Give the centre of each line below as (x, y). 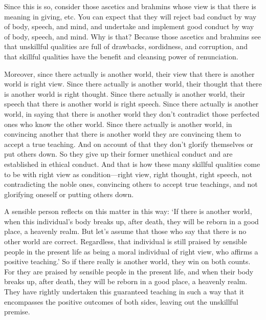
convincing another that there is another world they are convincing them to (123, 134)
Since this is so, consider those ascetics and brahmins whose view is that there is (130, 6)
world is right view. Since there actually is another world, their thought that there (133, 84)
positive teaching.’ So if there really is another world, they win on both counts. (127, 261)
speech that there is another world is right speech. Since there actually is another (131, 104)
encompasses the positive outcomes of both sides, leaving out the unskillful (121, 301)
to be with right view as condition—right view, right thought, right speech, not (128, 174)
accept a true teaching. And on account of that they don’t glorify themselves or (129, 144)
